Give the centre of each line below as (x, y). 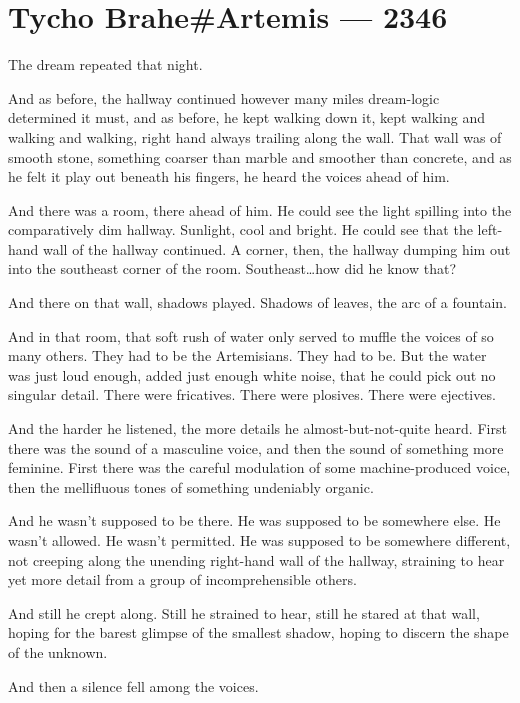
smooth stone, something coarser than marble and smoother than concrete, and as (260, 156)
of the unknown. (58, 651)
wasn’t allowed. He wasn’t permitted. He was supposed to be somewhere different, (259, 540)
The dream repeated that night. (105, 64)
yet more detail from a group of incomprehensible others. (182, 579)
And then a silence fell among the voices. (133, 685)
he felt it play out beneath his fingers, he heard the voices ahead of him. (229, 176)
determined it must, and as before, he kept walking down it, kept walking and (247, 117)
